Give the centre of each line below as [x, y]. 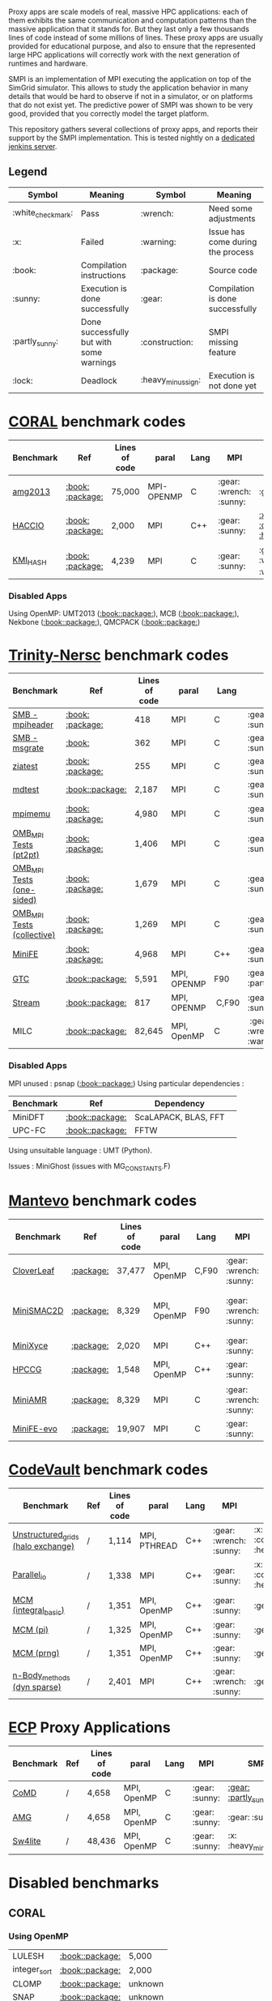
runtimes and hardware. [48, 63]
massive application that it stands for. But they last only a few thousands [129, 29]
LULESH [28, 1956]
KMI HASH [30, 561]
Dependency [179, 1103]
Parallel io [30, 1576]
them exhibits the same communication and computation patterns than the [133, 20]
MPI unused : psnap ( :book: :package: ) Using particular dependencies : [126, 1083]
